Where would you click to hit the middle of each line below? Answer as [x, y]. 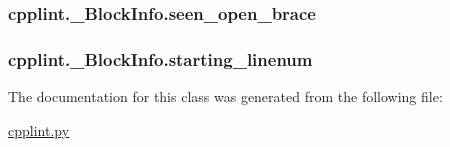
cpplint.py [39, 129]
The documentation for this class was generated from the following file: [225, 96]
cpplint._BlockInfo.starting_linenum [160, 58]
